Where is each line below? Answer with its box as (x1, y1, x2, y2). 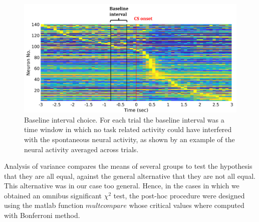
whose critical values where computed (129, 200, 244, 210)
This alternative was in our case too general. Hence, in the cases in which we (4, 180, 239, 191)
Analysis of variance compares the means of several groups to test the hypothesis (4, 161, 252, 171)
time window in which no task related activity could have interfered (24, 124, 232, 135)
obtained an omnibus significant (4, 190, 102, 200)
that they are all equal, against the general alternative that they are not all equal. (4, 170, 255, 181)
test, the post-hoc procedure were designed (113, 190, 245, 200)
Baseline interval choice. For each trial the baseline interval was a (24, 114, 224, 125)
